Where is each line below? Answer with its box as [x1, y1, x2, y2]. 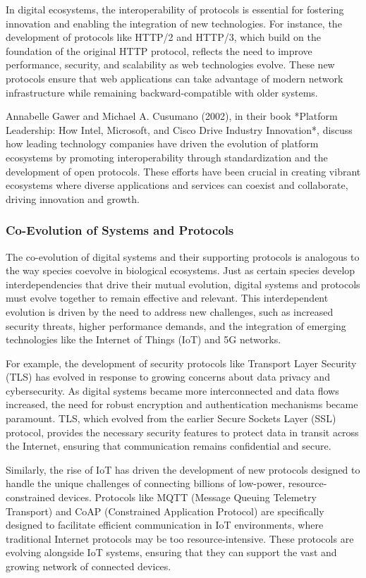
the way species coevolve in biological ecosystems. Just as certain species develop [6, 263, 355, 278]
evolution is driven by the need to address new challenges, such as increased [6, 304, 334, 319]
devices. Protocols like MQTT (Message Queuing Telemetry [58, 490, 317, 505]
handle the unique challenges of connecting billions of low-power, [6, 476, 286, 491]
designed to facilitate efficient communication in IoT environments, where [6, 517, 324, 532]
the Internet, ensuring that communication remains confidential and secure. [6, 438, 331, 453]
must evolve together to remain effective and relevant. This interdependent [6, 290, 329, 305]
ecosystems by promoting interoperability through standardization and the [6, 149, 328, 164]
